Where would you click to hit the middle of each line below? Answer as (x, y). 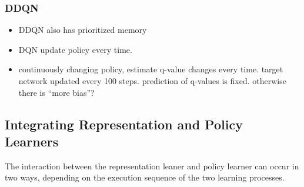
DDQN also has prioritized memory (83, 30)
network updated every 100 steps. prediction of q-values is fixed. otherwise (152, 81)
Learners (32, 141)
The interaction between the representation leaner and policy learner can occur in (152, 166)
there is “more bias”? (56, 92)
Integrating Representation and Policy (124, 124)
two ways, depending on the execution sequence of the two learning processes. (145, 177)
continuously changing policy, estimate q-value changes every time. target (151, 69)
